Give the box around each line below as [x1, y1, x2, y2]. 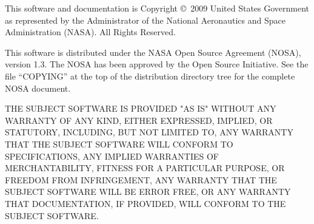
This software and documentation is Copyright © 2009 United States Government [5, 2, 310, 14]
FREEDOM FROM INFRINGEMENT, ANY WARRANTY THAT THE [5, 173, 277, 186]
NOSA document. [5, 81, 71, 94]
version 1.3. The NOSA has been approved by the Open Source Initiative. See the [5, 58, 309, 70]
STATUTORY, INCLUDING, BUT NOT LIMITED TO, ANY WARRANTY [5, 126, 293, 138]
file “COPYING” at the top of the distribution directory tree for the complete [5, 69, 295, 82]
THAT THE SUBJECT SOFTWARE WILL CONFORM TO [5, 137, 233, 150]
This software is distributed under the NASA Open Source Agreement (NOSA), [5, 46, 301, 58]
